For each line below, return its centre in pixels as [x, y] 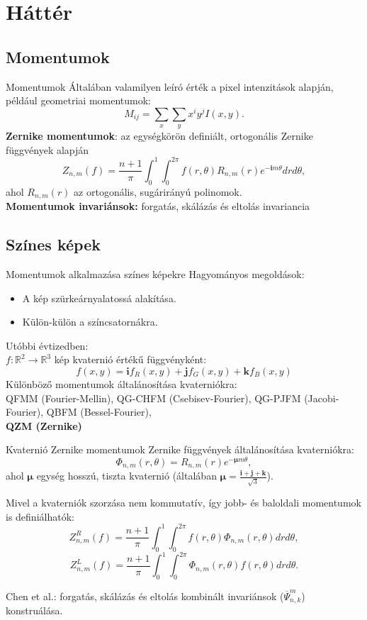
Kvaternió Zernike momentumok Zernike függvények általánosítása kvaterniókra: [180, 449]
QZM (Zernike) [44, 425]
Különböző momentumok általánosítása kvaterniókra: [122, 383]
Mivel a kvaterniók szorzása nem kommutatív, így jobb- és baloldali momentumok [183, 503]
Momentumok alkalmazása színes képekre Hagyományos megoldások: [155, 273]
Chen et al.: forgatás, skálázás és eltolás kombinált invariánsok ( [145, 596]
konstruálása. [34, 610]
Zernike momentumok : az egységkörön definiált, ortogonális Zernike [159, 136]
